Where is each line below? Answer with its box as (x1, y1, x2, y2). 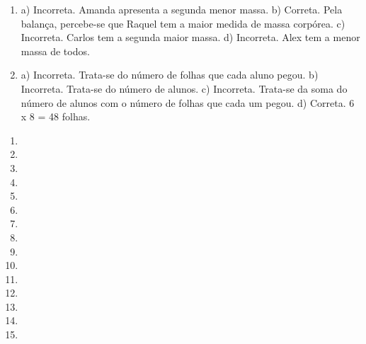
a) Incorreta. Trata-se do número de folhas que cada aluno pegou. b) (21, 67, 319, 82)
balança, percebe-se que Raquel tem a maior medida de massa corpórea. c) (21, 16, 345, 30)
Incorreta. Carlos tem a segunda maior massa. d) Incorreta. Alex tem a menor (21, 30, 360, 45)
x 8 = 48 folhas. (21, 109, 91, 124)
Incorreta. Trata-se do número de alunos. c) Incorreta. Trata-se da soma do (21, 81, 348, 96)
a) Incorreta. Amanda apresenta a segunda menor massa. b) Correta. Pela (21, 2, 343, 16)
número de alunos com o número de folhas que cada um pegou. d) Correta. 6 (21, 95, 355, 110)
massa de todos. (21, 43, 90, 58)
